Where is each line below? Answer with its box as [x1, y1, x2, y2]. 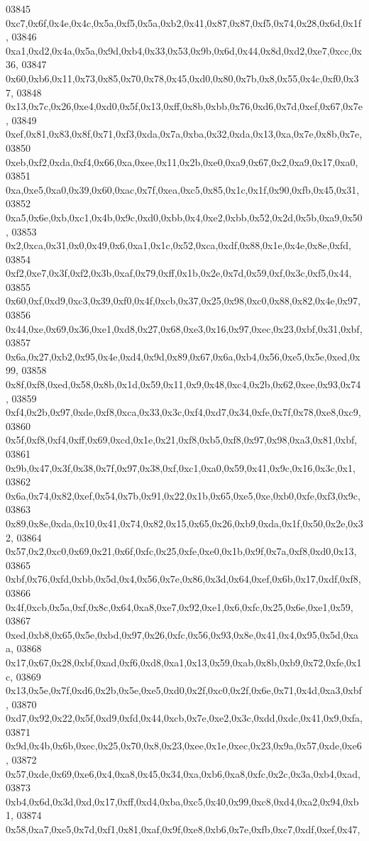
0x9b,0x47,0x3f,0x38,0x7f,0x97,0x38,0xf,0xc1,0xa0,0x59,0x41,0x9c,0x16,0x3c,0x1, [6, 460, 356, 475]
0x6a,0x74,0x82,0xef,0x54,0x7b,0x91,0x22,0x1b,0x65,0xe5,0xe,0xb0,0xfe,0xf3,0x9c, [6, 488, 360, 502]
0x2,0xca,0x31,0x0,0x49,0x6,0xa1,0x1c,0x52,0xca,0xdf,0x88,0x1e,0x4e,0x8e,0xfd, [6, 238, 351, 253]
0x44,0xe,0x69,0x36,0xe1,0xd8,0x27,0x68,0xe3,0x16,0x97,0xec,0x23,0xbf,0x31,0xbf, [6, 321, 363, 336]
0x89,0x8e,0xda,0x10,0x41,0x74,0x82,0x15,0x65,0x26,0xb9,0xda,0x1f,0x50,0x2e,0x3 [6, 515, 363, 530]
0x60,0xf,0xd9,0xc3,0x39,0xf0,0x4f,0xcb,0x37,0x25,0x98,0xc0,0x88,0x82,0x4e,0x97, [6, 293, 360, 308]
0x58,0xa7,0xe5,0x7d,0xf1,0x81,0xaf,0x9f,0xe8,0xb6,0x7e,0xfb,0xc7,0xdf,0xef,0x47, [6, 822, 360, 837]
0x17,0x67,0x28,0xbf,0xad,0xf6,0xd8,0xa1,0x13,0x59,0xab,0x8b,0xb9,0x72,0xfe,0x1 [6, 654, 362, 669]
